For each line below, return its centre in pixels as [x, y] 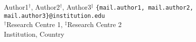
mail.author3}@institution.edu [54, 16]
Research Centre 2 [94, 24]
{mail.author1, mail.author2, [145, 8]
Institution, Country [34, 34]
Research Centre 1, [35, 24]
